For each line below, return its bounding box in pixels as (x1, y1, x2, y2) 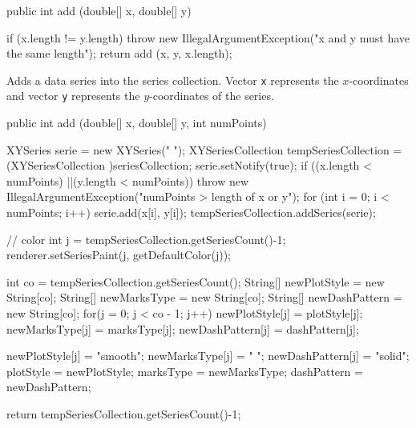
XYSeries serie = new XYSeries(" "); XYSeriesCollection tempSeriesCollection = (6, 141, 402, 158)
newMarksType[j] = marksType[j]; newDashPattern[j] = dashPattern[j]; (6, 320, 359, 337)
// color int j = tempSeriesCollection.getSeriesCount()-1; (6, 230, 286, 247)
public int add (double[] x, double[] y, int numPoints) (6, 114, 267, 131)
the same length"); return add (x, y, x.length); (6, 45, 232, 62)
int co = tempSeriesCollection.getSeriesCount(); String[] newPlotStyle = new (6, 273, 385, 290)
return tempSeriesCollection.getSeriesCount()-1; (6, 406, 241, 422)
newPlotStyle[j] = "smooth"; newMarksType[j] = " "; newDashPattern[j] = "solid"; (6, 347, 410, 364)
